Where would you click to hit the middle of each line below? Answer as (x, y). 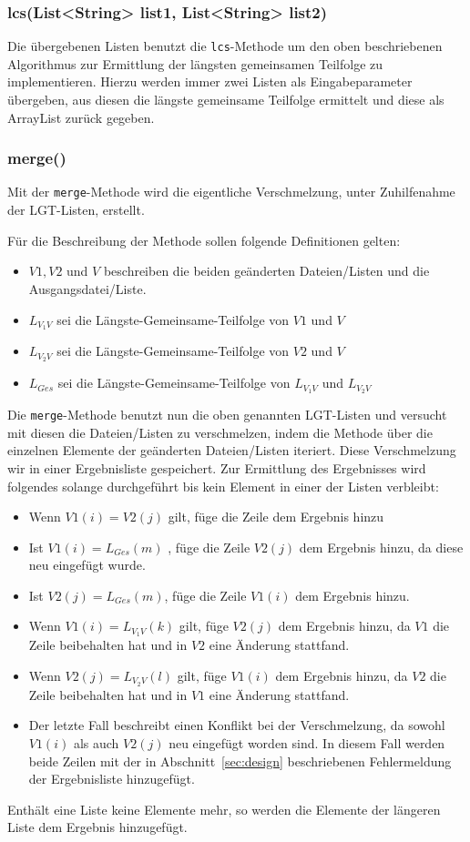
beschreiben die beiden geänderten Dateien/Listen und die (266, 271)
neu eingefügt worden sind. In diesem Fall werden (307, 742)
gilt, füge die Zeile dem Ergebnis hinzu (276, 517)
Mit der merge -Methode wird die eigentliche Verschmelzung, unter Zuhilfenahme (231, 192)
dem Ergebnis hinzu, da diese (381, 547)
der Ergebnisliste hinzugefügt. (112, 779)
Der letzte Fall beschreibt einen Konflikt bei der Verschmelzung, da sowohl (237, 725)
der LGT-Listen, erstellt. (76, 210)
